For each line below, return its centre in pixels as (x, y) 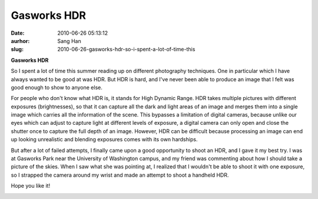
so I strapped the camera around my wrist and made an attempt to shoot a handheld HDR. (120, 175)
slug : (17, 49)
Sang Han (69, 41)
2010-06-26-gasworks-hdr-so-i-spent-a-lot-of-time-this (126, 49)
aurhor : (20, 41)
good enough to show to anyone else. (57, 87)
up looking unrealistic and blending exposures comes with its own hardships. (104, 140)
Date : (18, 33)
